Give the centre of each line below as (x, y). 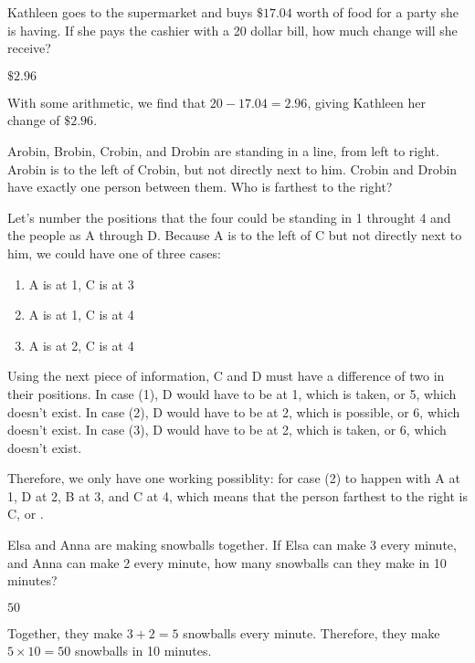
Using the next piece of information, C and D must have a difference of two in (226, 376)
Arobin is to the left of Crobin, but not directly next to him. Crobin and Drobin (232, 168)
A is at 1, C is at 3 (81, 284)
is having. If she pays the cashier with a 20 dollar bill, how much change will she (232, 30)
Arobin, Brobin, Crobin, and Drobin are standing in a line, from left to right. (223, 150)
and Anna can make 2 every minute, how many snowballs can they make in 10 (227, 562)
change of (34, 120)
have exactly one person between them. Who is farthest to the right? (200, 187)
